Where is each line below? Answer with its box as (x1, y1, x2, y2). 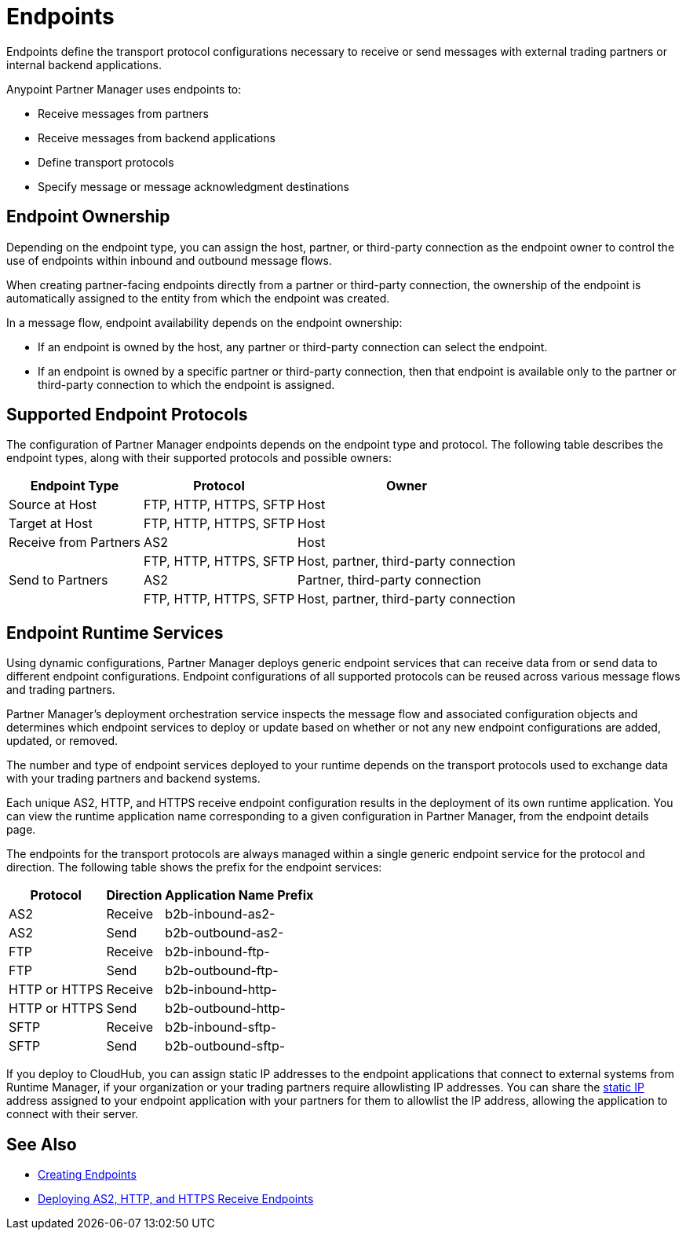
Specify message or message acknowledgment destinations (38, 179, 349, 193)
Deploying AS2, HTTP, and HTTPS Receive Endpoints (38, 1192, 314, 1206)
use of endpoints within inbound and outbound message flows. (6, 253, 332, 267)
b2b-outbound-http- (165, 1000, 286, 1017)
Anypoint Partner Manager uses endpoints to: (6, 82, 242, 96)
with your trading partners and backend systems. (6, 772, 261, 786)
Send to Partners (9, 572, 108, 589)
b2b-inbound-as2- (165, 906, 275, 922)
